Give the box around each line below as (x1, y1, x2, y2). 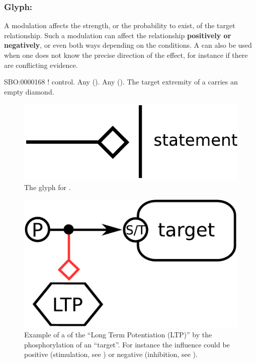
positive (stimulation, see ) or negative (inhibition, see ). (24, 349, 198, 359)
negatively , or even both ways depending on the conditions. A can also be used (4, 40, 252, 50)
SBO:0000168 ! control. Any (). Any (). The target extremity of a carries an (4, 76, 238, 87)
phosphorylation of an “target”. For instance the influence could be (24, 339, 230, 349)
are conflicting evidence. (4, 59, 78, 70)
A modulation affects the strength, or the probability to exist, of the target (4, 20, 235, 31)
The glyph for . (24, 182, 71, 193)
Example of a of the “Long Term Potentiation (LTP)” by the (24, 329, 212, 339)
